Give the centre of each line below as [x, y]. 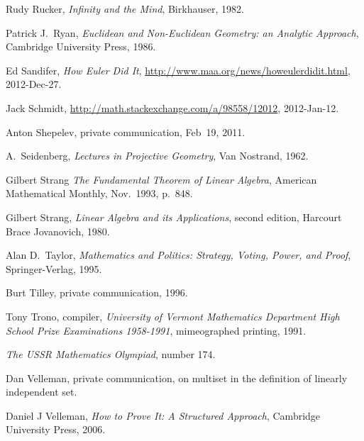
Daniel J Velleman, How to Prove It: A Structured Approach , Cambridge [163, 415]
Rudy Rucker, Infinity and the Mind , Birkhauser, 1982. [125, 9]
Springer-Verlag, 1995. [54, 268]
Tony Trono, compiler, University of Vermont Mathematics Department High [173, 316]
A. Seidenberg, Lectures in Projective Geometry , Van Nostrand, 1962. [157, 156]
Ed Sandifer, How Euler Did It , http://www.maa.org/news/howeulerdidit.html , [178, 70]
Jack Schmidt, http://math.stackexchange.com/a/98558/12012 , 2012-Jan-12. [172, 107]
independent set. [42, 392]
